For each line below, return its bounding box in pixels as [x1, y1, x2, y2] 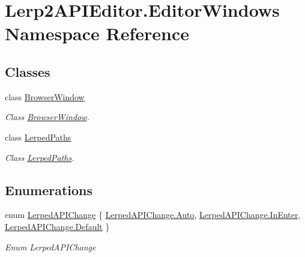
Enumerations [5, 180, 93, 199]
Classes [5, 62, 50, 80]
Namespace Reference [5, 21, 189, 46]
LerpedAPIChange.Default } [5, 220, 110, 232]
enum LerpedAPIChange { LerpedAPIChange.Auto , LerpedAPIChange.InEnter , [5, 208, 301, 221]
